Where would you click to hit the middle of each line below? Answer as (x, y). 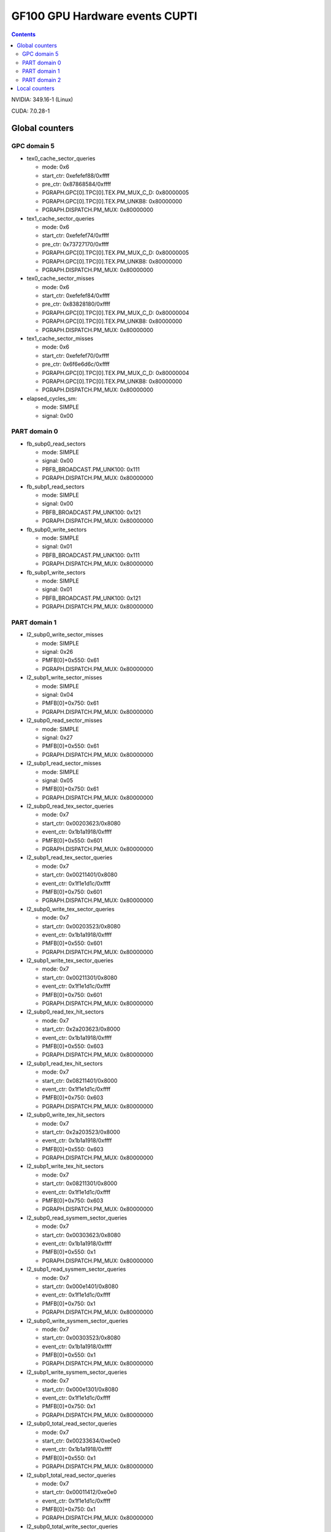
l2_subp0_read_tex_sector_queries (70, 806)
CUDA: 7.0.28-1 (31, 111)
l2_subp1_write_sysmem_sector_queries (77, 1372)
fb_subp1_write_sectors (56, 572)
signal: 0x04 (58, 694)
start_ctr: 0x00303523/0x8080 (81, 1338)
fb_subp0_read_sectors (56, 444)
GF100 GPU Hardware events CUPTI (104, 16)
